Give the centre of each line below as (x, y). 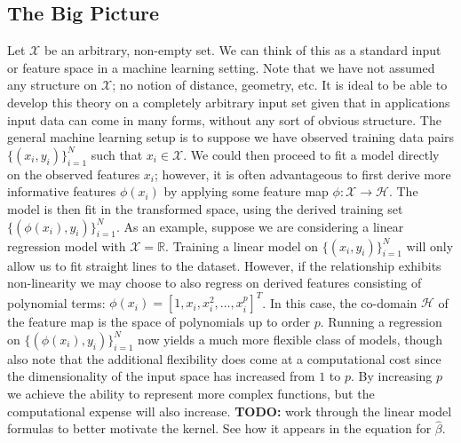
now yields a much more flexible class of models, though (290, 339)
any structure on (52, 85)
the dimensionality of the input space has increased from (161, 376)
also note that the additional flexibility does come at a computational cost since (224, 358)
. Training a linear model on (242, 245)
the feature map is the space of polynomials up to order (159, 322)
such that (117, 154)
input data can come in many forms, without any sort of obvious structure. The (224, 119)
